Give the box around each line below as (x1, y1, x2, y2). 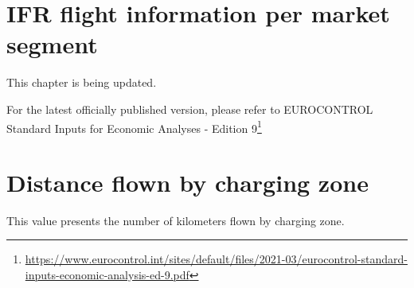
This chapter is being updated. (6, 74, 157, 91)
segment (6, 28, 98, 60)
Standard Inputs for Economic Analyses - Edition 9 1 (6, 117, 262, 136)
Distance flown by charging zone (6, 165, 369, 198)
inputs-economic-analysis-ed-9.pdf (25, 267, 189, 283)
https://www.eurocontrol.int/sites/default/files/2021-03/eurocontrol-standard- (25, 251, 408, 267)
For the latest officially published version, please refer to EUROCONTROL (6, 100, 373, 117)
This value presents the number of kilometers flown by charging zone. (6, 212, 345, 228)
